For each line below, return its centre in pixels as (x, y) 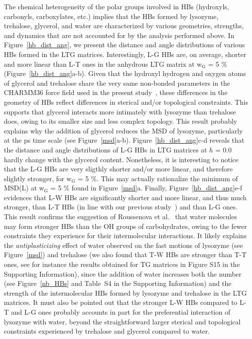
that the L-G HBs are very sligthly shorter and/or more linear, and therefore (118, 169)
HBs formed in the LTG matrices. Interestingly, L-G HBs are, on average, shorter (125, 54)
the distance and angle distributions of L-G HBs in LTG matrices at (106, 149)
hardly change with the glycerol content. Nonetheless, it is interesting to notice (121, 159)
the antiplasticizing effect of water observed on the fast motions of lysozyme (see (124, 245)
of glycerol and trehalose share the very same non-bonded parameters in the (117, 83)
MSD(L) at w (24, 188)
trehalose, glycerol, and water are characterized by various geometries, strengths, (124, 26)
